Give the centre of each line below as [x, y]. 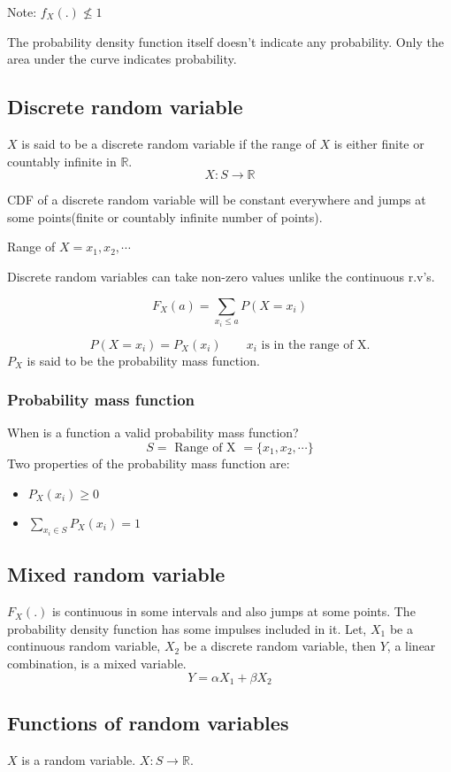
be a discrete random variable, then [280, 646]
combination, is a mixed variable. [97, 663]
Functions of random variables [148, 723]
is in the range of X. [316, 345]
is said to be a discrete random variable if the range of [168, 143]
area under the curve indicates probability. [122, 59]
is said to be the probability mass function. [143, 360]
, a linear [411, 646]
